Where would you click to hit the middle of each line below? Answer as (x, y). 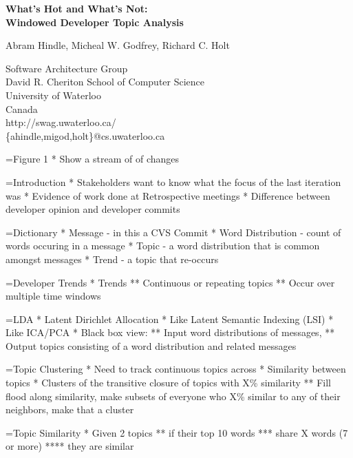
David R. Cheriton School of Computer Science (105, 82)
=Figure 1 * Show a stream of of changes (93, 159)
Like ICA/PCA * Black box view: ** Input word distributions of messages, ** (170, 332)
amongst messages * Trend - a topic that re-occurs (112, 259)
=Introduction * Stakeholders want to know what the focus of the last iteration (173, 181)
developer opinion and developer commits (93, 209)
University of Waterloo (54, 95)
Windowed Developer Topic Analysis (95, 22)
